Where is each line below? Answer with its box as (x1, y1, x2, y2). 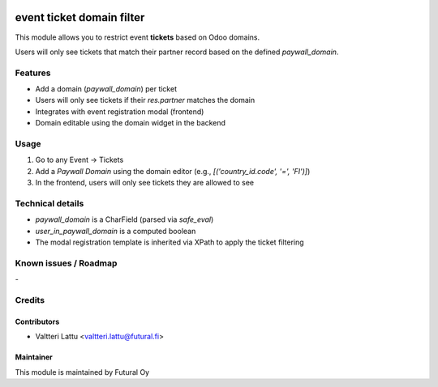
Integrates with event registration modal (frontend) (35, 106, 204, 117)
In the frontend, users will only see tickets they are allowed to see (35, 178, 255, 188)
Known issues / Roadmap (15, 257, 118, 269)
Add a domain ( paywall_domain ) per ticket (35, 84, 178, 94)
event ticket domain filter (15, 11, 145, 24)
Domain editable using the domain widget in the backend (35, 118, 226, 128)
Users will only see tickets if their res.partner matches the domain (35, 96, 255, 105)
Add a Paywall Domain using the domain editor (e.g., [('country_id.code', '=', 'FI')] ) (35, 166, 311, 176)
